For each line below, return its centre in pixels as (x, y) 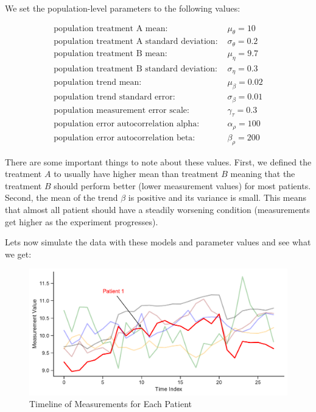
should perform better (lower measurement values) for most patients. (182, 185)
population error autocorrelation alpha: (127, 124)
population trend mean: (98, 83)
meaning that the (263, 174)
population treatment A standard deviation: (136, 42)
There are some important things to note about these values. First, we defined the (158, 161)
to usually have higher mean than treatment (136, 174)
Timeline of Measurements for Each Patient (111, 404)
